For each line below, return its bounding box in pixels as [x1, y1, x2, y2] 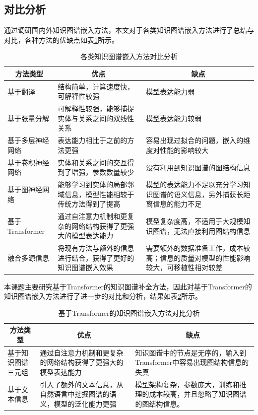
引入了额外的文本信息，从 [40, 379, 124, 389]
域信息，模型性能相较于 [58, 189, 134, 199]
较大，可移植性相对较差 [146, 262, 223, 273]
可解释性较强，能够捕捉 [58, 103, 134, 114]
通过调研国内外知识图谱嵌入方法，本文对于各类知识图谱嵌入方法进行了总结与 [4, 25, 254, 35]
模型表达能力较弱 [146, 113, 202, 123]
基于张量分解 [7, 113, 49, 123]
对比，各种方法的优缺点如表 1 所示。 [4, 34, 119, 45]
